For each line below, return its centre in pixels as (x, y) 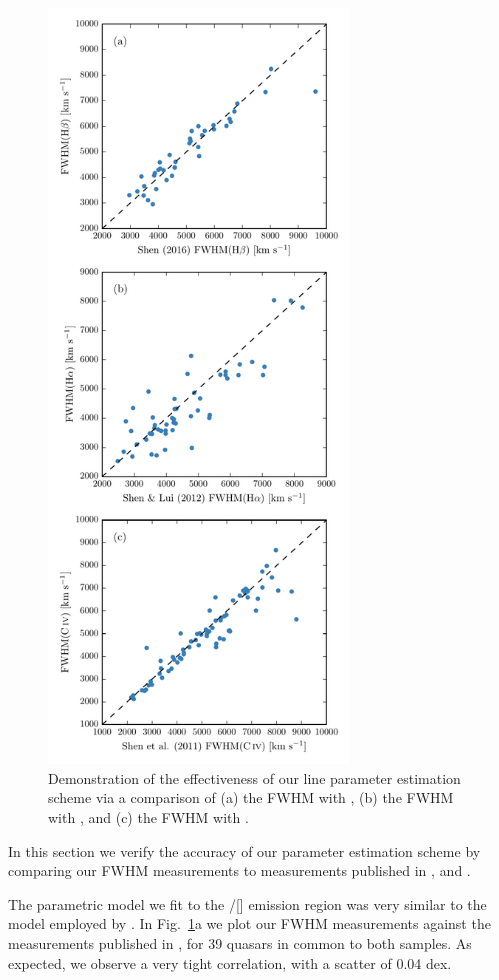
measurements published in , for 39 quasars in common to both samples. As (240, 943)
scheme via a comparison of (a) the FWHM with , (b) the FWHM (251, 797)
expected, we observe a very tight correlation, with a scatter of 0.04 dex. (230, 962)
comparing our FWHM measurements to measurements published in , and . (239, 870)
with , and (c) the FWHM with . (148, 817)
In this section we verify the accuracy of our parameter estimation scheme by (244, 850)
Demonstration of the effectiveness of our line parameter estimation (254, 777)
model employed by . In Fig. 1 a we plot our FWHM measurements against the (249, 923)
